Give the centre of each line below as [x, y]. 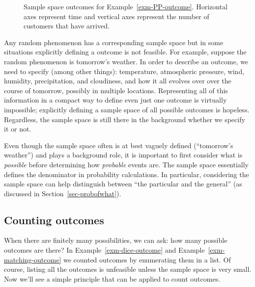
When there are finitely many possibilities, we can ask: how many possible [116, 240]
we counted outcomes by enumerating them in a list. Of [147, 259]
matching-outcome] [33, 259]
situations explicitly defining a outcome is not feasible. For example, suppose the [125, 52]
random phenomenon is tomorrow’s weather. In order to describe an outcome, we [126, 61]
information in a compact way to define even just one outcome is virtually [115, 100]
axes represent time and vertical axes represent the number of [116, 16]
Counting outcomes [54, 220]
